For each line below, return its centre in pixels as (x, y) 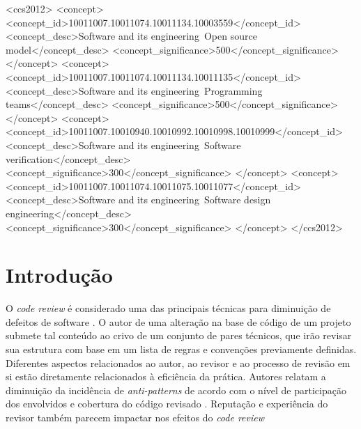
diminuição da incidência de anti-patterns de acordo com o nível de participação (176, 390)
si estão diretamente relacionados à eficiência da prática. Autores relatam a (166, 376)
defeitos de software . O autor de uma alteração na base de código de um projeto (178, 321)
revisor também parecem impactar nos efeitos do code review (135, 417)
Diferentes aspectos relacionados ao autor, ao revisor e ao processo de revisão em (178, 362)
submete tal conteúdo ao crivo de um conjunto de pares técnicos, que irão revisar (179, 335)
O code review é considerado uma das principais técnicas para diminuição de (168, 308)
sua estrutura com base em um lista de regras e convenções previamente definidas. (181, 349)
